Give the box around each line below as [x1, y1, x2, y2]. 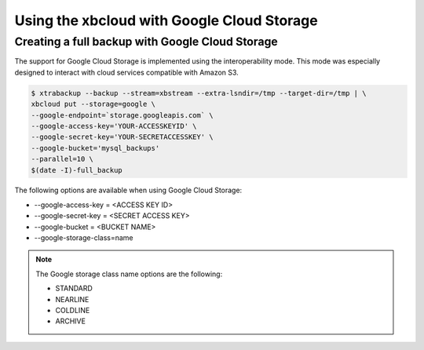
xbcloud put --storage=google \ [31, 100, 156, 109]
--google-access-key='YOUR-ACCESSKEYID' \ [31, 122, 197, 130]
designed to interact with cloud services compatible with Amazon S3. [14, 67, 239, 77]
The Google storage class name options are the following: [35, 269, 223, 279]
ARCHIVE [55, 316, 86, 326]
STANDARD [55, 283, 93, 293]
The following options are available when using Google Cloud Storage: [14, 185, 243, 195]
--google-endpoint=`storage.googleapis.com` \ [31, 111, 214, 119]
